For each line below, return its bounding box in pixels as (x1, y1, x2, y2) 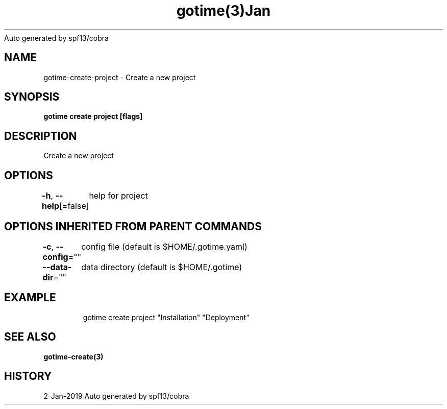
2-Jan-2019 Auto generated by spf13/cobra (43, 391, 189, 400)
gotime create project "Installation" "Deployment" (83, 312, 250, 322)
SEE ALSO (4, 330, 56, 344)
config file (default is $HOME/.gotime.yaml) (81, 241, 247, 252)
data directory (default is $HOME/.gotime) (81, 261, 242, 272)
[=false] (59, 201, 89, 211)
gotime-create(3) (43, 352, 104, 361)
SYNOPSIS (4, 90, 60, 104)
